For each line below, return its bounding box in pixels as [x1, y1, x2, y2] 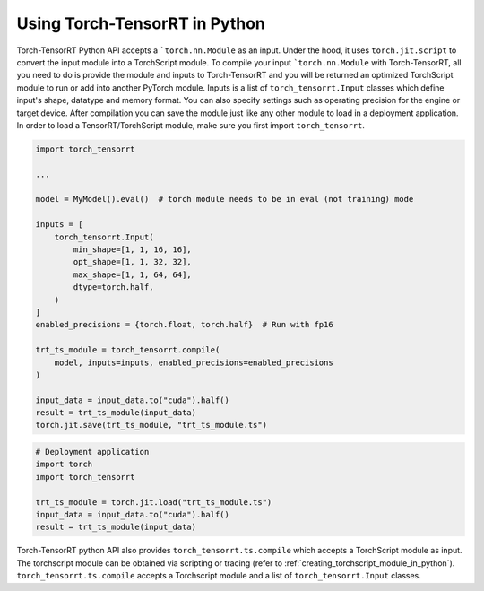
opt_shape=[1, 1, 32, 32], [73, 256, 192, 267]
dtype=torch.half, [73, 282, 154, 292]
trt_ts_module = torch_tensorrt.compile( [35, 345, 220, 355]
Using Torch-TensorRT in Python [16, 13, 266, 33]
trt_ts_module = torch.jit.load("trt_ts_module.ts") [35, 497, 272, 507]
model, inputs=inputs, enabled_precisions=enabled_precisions [54, 357, 333, 368]
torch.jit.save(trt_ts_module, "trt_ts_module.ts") [35, 420, 268, 430]
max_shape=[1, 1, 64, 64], [73, 269, 192, 280]
